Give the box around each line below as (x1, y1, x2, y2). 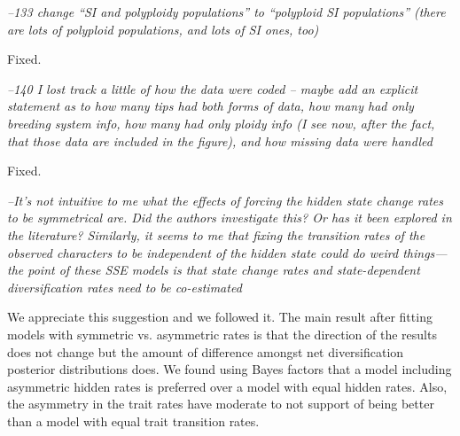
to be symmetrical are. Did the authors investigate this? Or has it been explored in (7, 208, 452, 227)
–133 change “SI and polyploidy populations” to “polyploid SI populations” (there (7, 3, 446, 20)
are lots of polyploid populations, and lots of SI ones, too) (7, 19, 319, 38)
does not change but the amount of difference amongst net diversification (7, 342, 404, 361)
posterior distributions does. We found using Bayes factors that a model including (7, 360, 452, 378)
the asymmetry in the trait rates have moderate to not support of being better (7, 394, 434, 413)
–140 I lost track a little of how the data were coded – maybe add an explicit (7, 79, 418, 97)
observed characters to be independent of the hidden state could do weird (7, 243, 399, 261)
